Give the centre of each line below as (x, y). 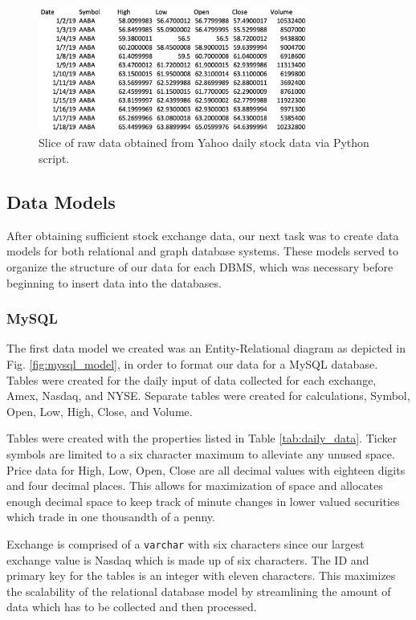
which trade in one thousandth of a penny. (111, 517)
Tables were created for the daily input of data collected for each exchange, (192, 379)
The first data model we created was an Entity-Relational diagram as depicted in (206, 348)
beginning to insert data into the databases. (114, 282)
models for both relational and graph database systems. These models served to (203, 251)
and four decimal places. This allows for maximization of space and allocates (195, 485)
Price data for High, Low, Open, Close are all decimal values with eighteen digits (206, 469)
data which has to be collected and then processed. (132, 607)
